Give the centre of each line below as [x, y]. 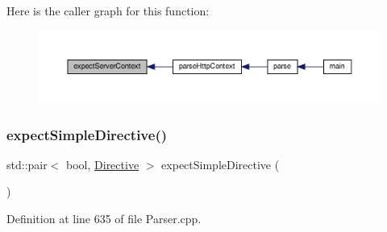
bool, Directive [103, 164]
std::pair [27, 164]
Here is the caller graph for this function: [108, 10]
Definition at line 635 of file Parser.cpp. [104, 219]
